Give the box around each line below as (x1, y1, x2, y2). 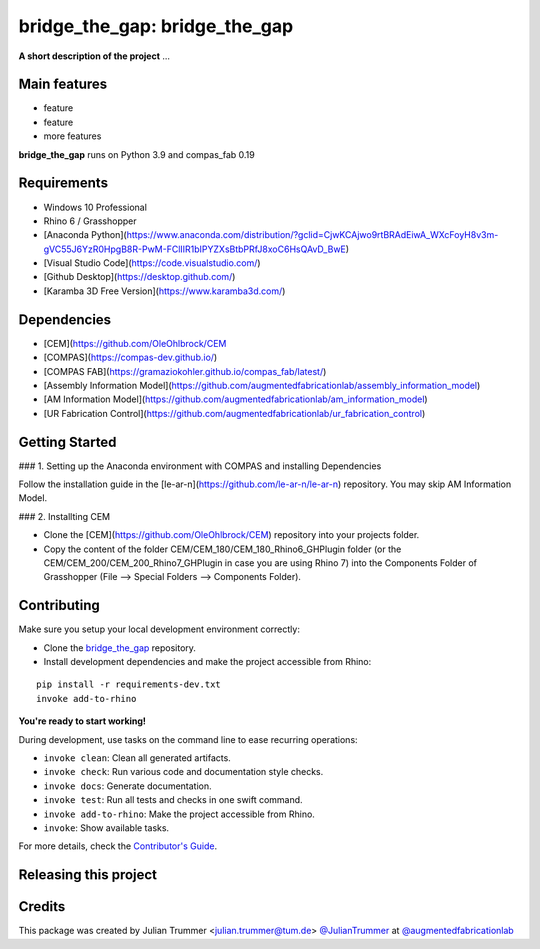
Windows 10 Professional (43, 201, 147, 213)
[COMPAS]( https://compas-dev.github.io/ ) (43, 351, 218, 364)
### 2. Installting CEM (18, 510, 111, 522)
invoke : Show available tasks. (43, 821, 170, 834)
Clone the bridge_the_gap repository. (43, 641, 197, 654)
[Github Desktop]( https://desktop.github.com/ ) (43, 271, 236, 283)
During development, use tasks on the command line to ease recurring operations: (18, 733, 359, 745)
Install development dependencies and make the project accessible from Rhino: (43, 656, 372, 668)
